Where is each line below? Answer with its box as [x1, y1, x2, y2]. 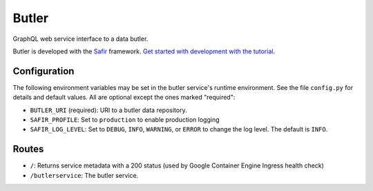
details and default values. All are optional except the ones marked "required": [12, 93, 236, 102]
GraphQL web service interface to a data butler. [12, 35, 149, 43]
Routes [12, 143, 44, 155]
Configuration [12, 65, 75, 77]
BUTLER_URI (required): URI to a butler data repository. [30, 106, 187, 114]
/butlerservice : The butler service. [30, 171, 139, 179]
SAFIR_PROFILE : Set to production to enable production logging [30, 116, 220, 124]
